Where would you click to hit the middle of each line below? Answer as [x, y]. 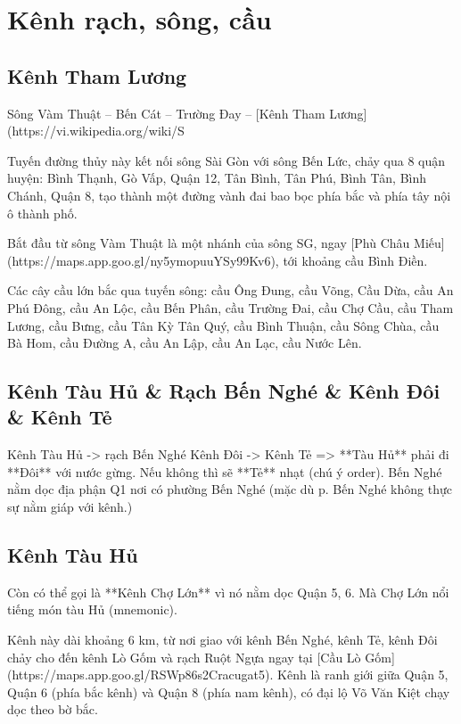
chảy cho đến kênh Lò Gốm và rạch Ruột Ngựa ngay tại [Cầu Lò [184, 657]
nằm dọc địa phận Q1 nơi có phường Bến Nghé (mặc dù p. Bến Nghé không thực [230, 489]
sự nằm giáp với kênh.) [70, 507]
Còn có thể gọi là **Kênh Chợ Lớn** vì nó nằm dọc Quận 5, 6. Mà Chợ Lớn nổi [228, 592]
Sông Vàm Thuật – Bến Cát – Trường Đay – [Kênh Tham [166, 113]
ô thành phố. [42, 213]
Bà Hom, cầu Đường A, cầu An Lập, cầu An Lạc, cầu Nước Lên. [185, 343]
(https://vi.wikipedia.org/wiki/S [96, 131]
